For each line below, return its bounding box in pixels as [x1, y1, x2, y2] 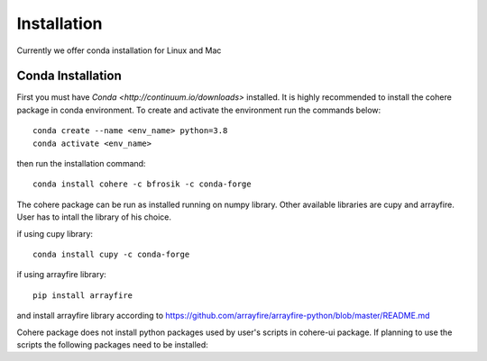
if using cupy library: [16, 228, 94, 239]
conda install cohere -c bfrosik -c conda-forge [32, 179, 252, 189]
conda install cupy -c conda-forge [32, 248, 190, 259]
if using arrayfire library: [16, 269, 107, 280]
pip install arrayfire [32, 290, 133, 301]
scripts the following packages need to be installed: [16, 338, 209, 350]
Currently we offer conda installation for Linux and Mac [16, 45, 222, 56]
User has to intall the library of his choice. [16, 212, 171, 222]
